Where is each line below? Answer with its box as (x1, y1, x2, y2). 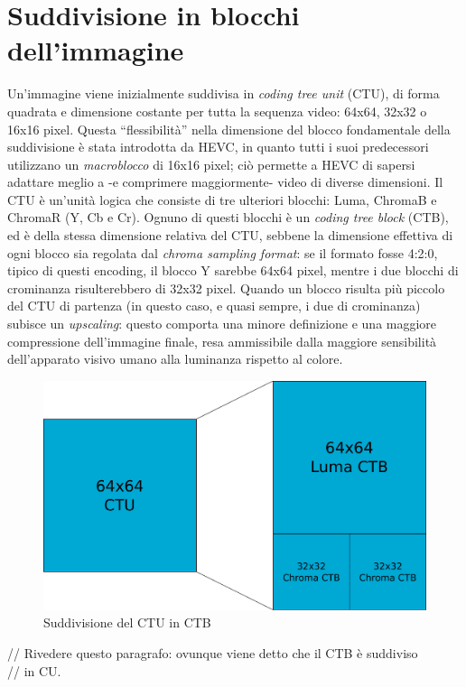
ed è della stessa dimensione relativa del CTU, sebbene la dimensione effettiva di (7, 226, 453, 245)
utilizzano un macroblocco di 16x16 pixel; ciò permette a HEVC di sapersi (7, 154, 415, 173)
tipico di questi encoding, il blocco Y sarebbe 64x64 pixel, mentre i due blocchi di (7, 261, 459, 280)
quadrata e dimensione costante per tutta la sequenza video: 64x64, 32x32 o (7, 101, 427, 120)
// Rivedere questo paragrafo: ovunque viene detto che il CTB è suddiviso (7, 644, 418, 663)
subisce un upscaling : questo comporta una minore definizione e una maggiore (7, 314, 437, 333)
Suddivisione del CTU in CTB (43, 613, 211, 632)
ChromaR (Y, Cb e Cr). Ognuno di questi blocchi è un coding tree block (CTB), (7, 208, 449, 227)
